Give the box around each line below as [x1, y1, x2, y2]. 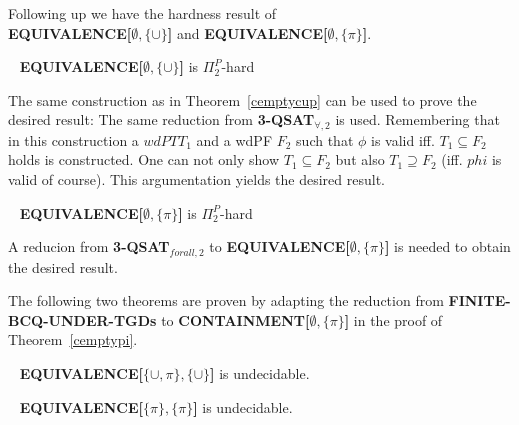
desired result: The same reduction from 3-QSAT [8, 109, 315, 130]
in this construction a [8, 129, 139, 150]
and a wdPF [196, 129, 273, 150]
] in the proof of [344, 309, 443, 330]
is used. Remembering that [335, 109, 500, 130]
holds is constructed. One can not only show [8, 149, 280, 170]
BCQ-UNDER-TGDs [8, 309, 157, 330]
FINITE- [448, 290, 511, 311]
